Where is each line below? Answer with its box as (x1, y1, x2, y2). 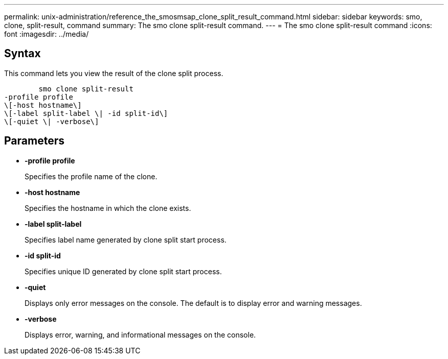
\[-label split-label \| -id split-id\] (4, 109, 168, 117)
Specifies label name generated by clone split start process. (25, 235, 227, 244)
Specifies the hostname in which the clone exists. (25, 203, 191, 212)
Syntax (4, 47, 41, 60)
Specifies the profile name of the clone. (25, 172, 158, 181)
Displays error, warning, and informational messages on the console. (25, 330, 256, 339)
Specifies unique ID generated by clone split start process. (25, 267, 222, 276)
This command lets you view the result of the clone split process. (4, 68, 223, 78)
